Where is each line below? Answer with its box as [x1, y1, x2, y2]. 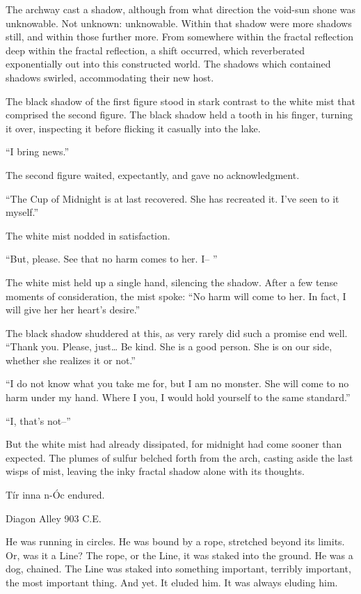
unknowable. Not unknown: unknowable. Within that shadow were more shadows [6, 15, 352, 30]
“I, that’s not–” [6, 413, 71, 428]
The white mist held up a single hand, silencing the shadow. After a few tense [6, 274, 338, 289]
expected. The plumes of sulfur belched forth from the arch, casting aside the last [6, 450, 353, 464]
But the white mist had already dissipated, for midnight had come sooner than [6, 437, 342, 451]
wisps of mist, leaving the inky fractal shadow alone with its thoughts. [6, 464, 305, 478]
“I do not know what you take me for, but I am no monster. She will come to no [6, 376, 349, 391]
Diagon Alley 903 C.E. [6, 510, 102, 525]
